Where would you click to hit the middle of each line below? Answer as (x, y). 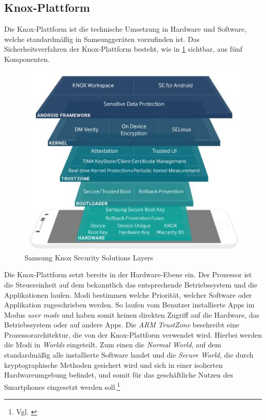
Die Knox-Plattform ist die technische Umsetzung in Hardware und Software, (125, 29)
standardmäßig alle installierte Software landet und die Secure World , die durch (129, 355)
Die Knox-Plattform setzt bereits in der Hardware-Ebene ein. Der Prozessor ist (128, 274)
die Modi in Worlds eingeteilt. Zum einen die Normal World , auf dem (113, 345)
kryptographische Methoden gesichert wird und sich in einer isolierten (114, 364)
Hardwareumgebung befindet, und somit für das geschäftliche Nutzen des (119, 375)
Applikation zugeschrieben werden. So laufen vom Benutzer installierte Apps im (129, 305)
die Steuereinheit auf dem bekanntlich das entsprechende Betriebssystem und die (131, 284)
